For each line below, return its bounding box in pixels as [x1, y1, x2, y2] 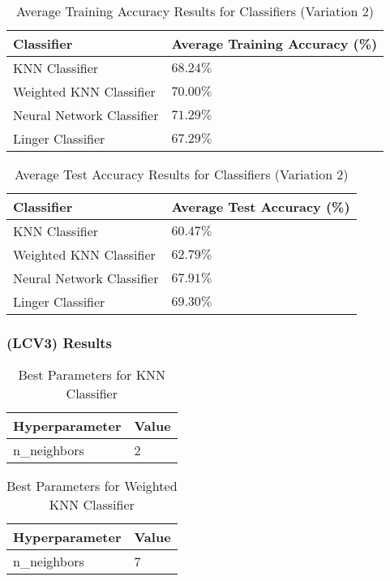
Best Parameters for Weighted [6, 476, 178, 496]
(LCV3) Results [6, 332, 113, 352]
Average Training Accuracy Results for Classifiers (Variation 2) [16, 2, 375, 20]
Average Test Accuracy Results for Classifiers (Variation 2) [14, 165, 349, 183]
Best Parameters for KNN [18, 365, 166, 385]
